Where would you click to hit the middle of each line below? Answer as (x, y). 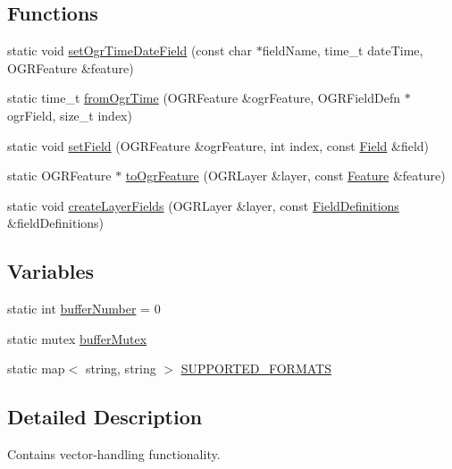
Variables (51, 271)
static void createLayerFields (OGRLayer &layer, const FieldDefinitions (203, 205)
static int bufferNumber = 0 (84, 309)
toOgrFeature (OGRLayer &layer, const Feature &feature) (285, 176)
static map (36, 368)
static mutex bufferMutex (77, 338)
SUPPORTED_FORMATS (256, 368)
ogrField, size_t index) (70, 115)
